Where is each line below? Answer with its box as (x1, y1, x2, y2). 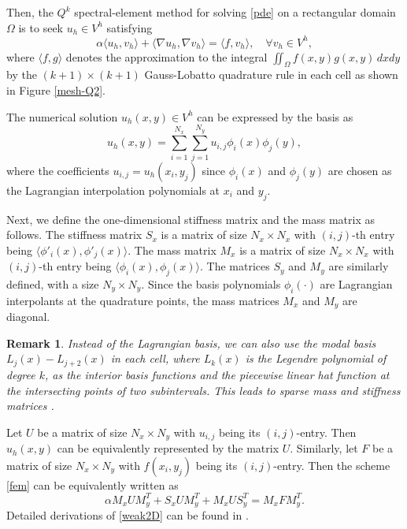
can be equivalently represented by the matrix (57, 440, 279, 456)
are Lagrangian (320, 276, 393, 292)
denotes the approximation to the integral (65, 48, 268, 65)
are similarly (328, 258, 389, 274)
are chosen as (327, 162, 392, 178)
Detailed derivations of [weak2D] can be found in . (6, 507, 249, 523)
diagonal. (6, 308, 50, 325)
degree (6, 366, 35, 382)
